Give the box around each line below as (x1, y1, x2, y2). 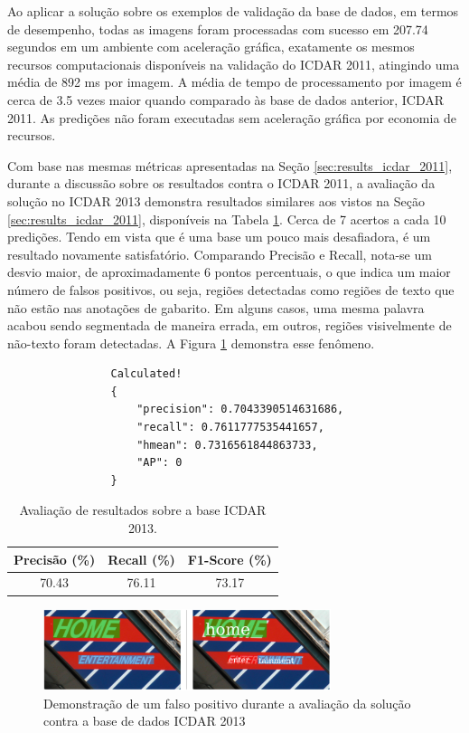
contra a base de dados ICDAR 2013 (43, 711, 246, 730)
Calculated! (110, 367, 183, 381)
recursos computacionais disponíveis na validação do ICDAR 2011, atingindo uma (7, 54, 460, 73)
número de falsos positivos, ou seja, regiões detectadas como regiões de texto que (7, 280, 455, 299)
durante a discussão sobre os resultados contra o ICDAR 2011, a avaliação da (7, 174, 436, 193)
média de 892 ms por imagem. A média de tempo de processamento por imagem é (7, 72, 462, 91)
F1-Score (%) (187, 549, 272, 568)
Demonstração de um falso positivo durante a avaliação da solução (43, 693, 411, 712)
